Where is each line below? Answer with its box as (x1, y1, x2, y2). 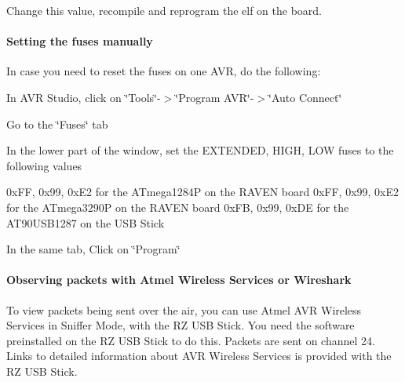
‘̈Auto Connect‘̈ (268, 89, 342, 105)
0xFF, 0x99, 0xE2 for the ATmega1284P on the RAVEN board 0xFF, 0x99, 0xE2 (6, 184, 400, 200)
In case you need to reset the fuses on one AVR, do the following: (6, 63, 321, 79)
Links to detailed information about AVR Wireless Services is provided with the (6, 347, 392, 364)
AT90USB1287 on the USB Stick (6, 214, 165, 231)
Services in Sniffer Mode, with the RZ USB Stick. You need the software (6, 317, 355, 333)
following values (6, 157, 82, 173)
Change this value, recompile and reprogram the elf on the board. (6, 2, 323, 18)
